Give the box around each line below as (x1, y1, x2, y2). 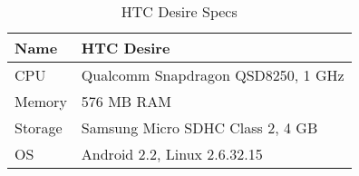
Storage (15, 117, 63, 138)
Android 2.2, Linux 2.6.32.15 (81, 143, 263, 164)
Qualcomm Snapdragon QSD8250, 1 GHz (81, 64, 344, 85)
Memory (15, 91, 67, 112)
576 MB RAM (81, 91, 171, 112)
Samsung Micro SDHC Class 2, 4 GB (81, 117, 318, 138)
